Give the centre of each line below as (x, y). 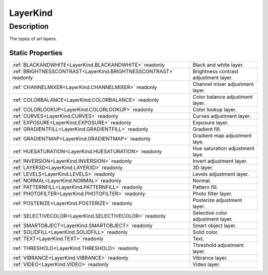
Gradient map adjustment (222, 136)
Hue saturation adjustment (224, 148)
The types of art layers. (33, 39)
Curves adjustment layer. (222, 116)
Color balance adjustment (223, 97)
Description (29, 26)
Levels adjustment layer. (221, 174)
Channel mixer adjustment (223, 84)
